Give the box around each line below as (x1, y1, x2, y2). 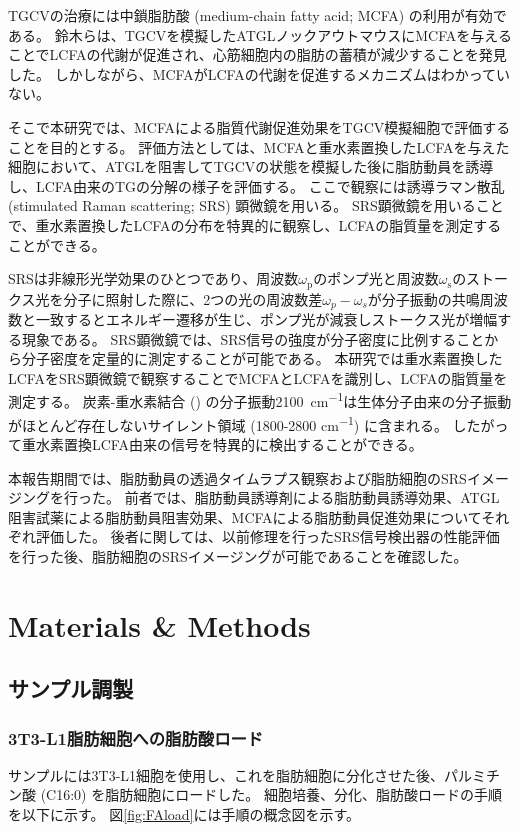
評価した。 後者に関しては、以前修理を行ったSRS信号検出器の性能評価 (35, 526, 500, 547)
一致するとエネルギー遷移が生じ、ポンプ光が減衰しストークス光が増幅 (35, 309, 498, 330)
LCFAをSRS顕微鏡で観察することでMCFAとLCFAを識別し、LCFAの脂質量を (8, 367, 508, 388)
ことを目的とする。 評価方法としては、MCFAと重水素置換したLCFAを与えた (8, 136, 510, 157)
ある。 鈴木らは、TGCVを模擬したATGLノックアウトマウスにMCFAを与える (8, 24, 512, 45)
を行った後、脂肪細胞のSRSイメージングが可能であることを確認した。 (8, 545, 468, 566)
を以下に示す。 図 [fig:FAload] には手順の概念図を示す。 (8, 804, 361, 825)
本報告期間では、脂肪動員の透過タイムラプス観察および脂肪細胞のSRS (8, 467, 467, 488)
